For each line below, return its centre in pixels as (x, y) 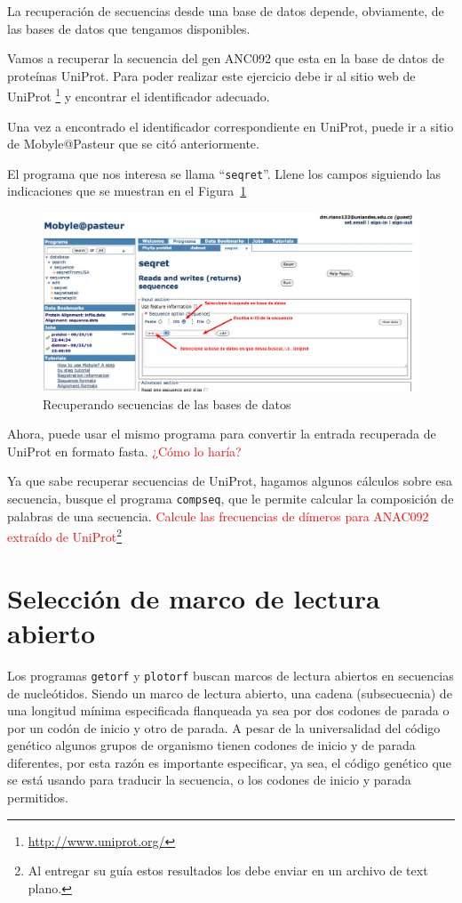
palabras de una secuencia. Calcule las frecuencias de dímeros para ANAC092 (218, 516)
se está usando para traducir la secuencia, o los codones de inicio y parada (209, 780)
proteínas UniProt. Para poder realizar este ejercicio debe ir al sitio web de (211, 75)
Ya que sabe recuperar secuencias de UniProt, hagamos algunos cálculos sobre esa (230, 481)
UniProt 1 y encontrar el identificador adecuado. (139, 95)
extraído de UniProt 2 (65, 535)
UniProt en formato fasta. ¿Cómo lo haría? (124, 451)
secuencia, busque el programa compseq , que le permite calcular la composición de (231, 499)
